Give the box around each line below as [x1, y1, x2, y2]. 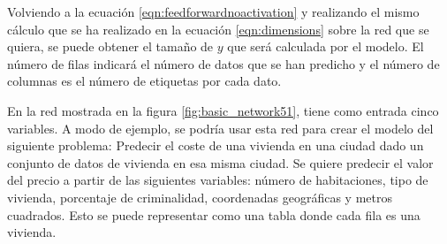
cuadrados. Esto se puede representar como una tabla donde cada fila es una [7, 205, 420, 224]
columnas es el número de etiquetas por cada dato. [7, 72, 282, 90]
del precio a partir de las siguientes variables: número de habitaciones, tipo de [7, 171, 428, 189]
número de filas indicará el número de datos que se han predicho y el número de [7, 54, 440, 72]
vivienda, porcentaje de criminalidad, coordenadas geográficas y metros [7, 187, 393, 206]
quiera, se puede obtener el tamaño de [7, 37, 214, 56]
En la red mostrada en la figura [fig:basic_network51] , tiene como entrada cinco [7, 101, 439, 119]
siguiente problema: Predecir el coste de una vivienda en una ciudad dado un [7, 136, 424, 155]
